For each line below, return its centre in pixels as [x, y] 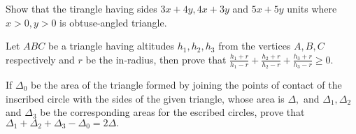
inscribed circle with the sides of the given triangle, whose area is [145, 98]
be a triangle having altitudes [111, 46]
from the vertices [255, 46]
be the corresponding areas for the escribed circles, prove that [172, 112]
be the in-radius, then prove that [156, 59]
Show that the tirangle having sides [81, 8]
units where [312, 8]
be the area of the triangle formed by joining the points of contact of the [186, 85]
